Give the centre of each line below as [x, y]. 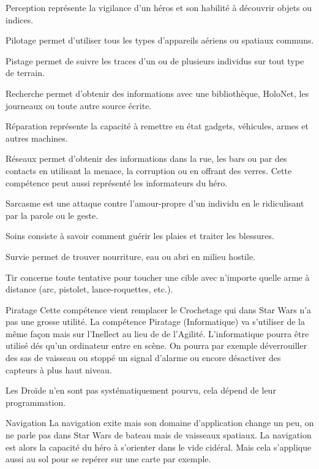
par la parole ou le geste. [52, 215]
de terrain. [25, 73]
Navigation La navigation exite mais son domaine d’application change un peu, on [160, 423]
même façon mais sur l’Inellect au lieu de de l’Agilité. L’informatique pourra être [157, 333]
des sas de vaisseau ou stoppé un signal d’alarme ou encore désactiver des [143, 358]
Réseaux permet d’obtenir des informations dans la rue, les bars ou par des [146, 158]
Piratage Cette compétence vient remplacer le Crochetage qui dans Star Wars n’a [159, 309]
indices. [20, 19]
